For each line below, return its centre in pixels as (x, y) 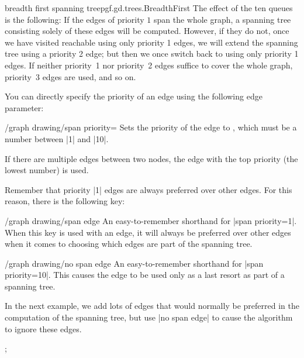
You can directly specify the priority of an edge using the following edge (134, 96)
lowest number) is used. (47, 170)
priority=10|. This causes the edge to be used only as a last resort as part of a (145, 275)
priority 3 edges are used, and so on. (70, 76)
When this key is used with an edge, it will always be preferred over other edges (148, 232)
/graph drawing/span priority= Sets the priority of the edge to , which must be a (151, 127)
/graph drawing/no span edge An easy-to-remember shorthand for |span (134, 263)
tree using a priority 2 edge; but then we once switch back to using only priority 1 (152, 54)
